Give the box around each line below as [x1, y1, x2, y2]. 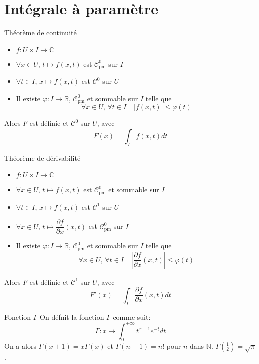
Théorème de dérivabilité [4, 152, 81, 163]
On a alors [4, 340, 36, 351]
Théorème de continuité [4, 27, 77, 38]
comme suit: [113, 311, 151, 322]
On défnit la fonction [40, 311, 104, 322]
